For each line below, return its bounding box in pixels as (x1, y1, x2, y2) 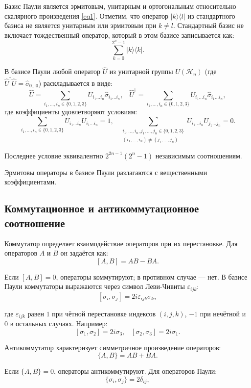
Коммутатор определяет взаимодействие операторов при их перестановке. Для (4, 238, 238, 248)
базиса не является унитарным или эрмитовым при (4, 20, 157, 30)
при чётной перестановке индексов (52, 308, 156, 318)
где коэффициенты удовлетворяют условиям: (4, 106, 137, 117)
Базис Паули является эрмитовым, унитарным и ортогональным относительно (4, 1, 236, 11)
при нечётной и (200, 308, 246, 318)
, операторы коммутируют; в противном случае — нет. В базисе (56, 271, 248, 282)
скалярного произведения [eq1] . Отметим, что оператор (4, 10, 169, 21)
